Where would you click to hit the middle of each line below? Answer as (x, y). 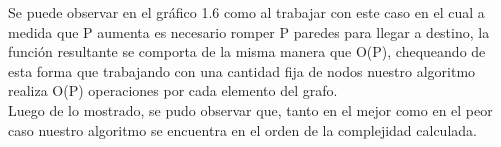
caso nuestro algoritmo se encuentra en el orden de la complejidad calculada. (242, 129)
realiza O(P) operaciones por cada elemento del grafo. (173, 90)
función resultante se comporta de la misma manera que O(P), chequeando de (247, 51)
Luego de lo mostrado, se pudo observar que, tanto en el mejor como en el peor (250, 109)
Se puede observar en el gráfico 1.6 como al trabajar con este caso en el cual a (246, 12)
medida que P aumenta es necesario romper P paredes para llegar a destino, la (249, 31)
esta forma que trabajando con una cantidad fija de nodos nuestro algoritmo (242, 70)
